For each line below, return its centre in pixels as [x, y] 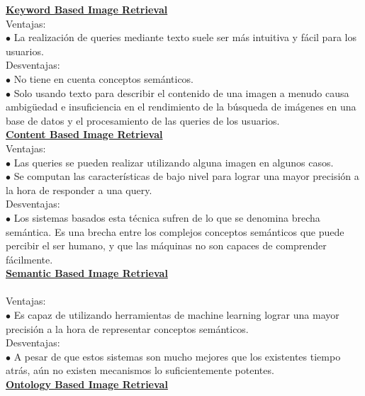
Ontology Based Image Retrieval [87, 384]
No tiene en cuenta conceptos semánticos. [104, 78]
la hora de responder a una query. [79, 189]
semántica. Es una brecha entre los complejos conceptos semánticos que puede [175, 231]
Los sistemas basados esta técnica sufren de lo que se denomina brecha [167, 217]
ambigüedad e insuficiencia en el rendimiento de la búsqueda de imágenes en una [181, 107]
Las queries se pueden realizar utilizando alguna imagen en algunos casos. [174, 162]
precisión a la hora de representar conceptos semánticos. [127, 328]
